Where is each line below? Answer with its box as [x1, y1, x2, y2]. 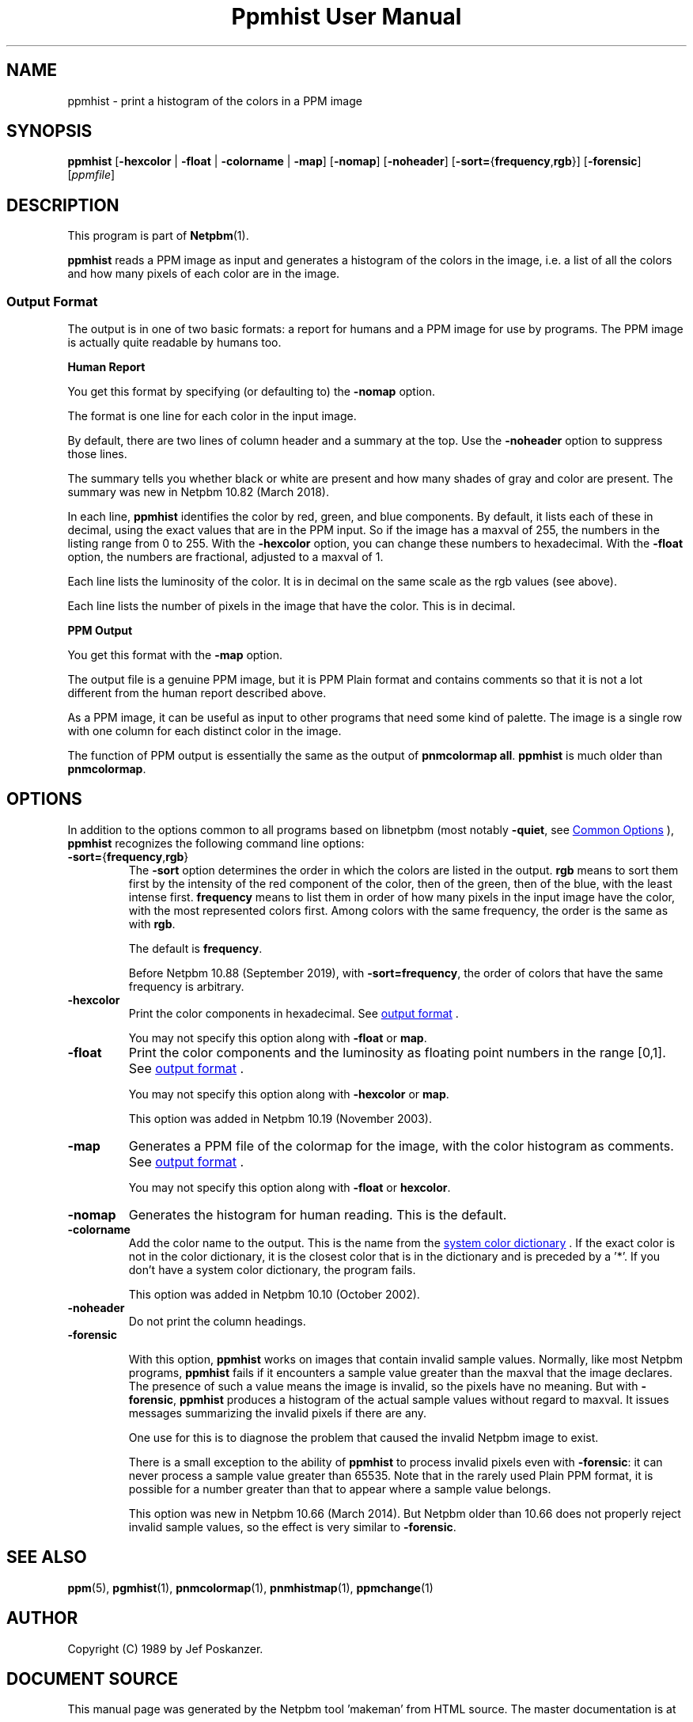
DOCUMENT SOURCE [6, 1668, 178, 1689]
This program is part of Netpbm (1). [67, 229, 249, 243]
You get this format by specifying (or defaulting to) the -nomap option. [67, 385, 436, 399]
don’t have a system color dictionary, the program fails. [128, 1262, 416, 1276]
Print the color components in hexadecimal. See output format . [128, 1006, 459, 1020]
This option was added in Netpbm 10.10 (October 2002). [128, 1287, 420, 1301]
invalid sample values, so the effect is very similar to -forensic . [128, 1519, 456, 1534]
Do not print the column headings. [128, 1314, 306, 1328]
